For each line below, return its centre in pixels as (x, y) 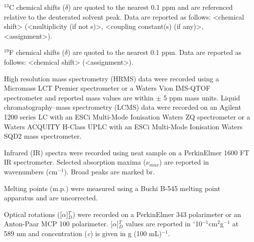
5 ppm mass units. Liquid (202, 97)
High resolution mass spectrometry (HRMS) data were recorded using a (112, 78)
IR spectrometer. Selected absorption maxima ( (75, 162)
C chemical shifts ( (37, 7)
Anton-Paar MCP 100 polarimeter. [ (58, 224)
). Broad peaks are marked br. (109, 171)
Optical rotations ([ (33, 214)
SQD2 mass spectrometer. (43, 136)
